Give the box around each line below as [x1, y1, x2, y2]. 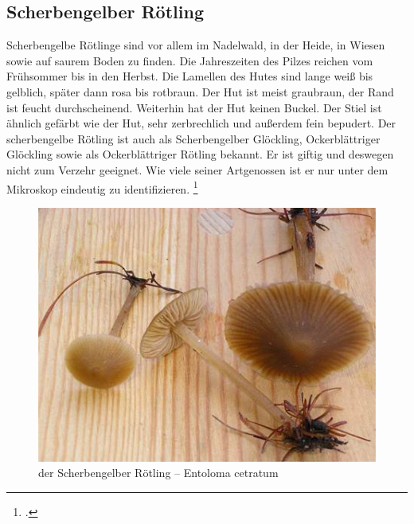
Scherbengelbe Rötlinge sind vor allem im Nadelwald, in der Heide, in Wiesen [6, 37, 385, 53]
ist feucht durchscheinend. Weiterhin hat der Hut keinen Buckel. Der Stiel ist [6, 99, 382, 115]
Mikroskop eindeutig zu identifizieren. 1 [6, 178, 198, 197]
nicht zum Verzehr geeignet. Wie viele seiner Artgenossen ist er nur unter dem [6, 161, 389, 178]
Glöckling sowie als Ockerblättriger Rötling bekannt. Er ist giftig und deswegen [6, 146, 394, 162]
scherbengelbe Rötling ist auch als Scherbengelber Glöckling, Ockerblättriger [6, 130, 381, 147]
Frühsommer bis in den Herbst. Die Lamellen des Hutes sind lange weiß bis [6, 68, 373, 84]
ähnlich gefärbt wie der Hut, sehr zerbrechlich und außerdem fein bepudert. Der [6, 115, 396, 131]
